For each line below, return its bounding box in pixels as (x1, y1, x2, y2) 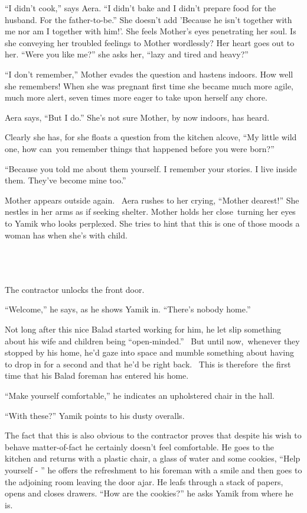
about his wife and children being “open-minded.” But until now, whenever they (5, 334, 300, 347)
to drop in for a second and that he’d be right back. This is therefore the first (5, 357, 291, 370)
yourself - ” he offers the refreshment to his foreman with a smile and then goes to (5, 464, 302, 476)
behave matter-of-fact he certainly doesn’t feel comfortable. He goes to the (5, 440, 275, 453)
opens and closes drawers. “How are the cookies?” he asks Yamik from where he (5, 487, 293, 499)
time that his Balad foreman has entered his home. (5, 369, 189, 382)
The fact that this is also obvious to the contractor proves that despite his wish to (5, 429, 302, 441)
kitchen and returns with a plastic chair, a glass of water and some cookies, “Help (5, 452, 301, 464)
